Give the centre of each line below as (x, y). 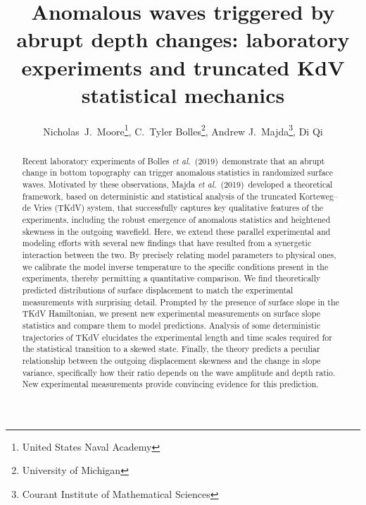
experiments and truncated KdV (183, 67)
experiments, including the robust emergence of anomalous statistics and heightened (176, 220)
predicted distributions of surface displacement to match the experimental (158, 290)
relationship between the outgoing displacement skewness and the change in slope (171, 360)
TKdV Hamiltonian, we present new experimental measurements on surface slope (171, 314)
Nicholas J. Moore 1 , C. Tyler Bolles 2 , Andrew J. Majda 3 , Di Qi (183, 130)
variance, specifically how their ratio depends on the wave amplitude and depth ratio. (179, 372)
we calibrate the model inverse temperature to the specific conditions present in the (175, 266)
